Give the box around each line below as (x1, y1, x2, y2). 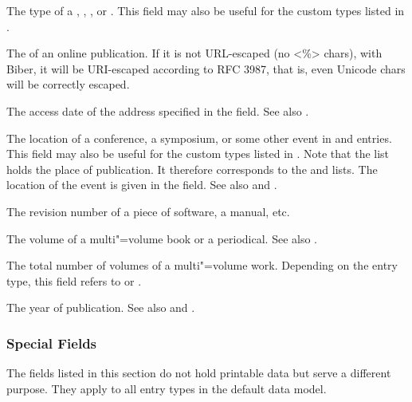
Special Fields (6, 333, 97, 353)
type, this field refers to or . (6, 272, 142, 289)
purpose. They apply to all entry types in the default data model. (6, 380, 327, 396)
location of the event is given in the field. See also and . (6, 176, 277, 193)
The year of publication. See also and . (6, 299, 195, 316)
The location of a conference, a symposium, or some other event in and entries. (6, 129, 392, 146)
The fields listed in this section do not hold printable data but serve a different (6, 365, 391, 381)
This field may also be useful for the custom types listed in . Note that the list (6, 145, 390, 162)
